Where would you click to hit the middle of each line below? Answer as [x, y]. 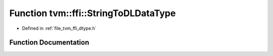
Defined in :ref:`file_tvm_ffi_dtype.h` [59, 28]
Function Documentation [49, 43]
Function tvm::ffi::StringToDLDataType [93, 13]
